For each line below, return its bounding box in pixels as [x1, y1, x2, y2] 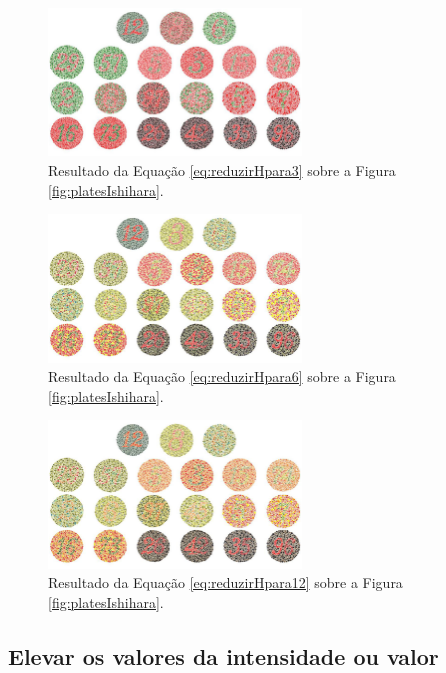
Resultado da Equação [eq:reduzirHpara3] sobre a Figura [48, 159, 396, 180]
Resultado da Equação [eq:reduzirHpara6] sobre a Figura [48, 366, 396, 387]
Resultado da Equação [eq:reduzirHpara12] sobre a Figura [48, 572, 403, 593]
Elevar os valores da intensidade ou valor [8, 640, 439, 671]
